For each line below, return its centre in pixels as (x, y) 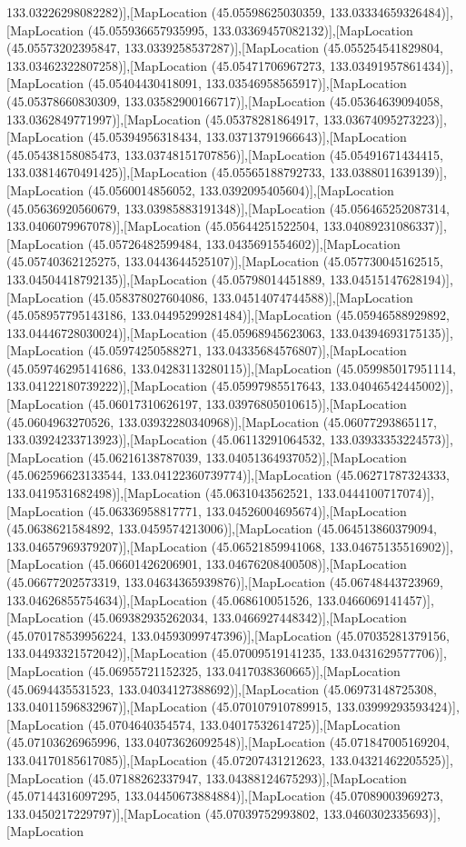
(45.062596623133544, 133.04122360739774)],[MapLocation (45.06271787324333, (228, 475)
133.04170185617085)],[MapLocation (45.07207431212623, (166, 759)
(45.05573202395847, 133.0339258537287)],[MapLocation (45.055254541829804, (225, 48)
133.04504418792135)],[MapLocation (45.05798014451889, (166, 279)
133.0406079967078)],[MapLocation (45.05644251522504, (163, 226)
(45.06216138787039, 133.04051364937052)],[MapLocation (247, 457)
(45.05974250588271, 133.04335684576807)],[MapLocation (247, 350)
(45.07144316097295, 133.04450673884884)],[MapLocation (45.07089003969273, (225, 796)
